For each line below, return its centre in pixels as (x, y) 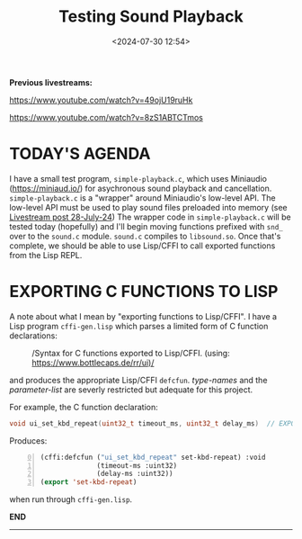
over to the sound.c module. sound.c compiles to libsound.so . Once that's (145, 236)
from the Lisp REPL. (46, 255)
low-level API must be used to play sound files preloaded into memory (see (148, 207)
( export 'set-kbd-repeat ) (89, 482)
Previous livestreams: (51, 82)
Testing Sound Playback (151, 17)
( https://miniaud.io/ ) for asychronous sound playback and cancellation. (141, 188)
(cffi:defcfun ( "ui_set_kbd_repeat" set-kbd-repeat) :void (153, 457)
